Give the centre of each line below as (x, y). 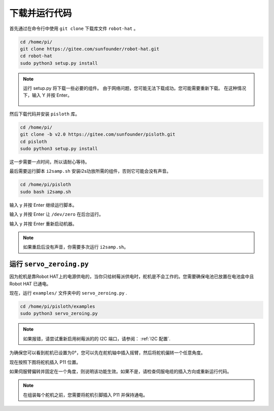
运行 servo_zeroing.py (49, 264)
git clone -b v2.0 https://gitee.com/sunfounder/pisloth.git (98, 134)
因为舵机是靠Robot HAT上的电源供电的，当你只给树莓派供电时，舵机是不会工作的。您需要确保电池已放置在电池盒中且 (132, 276)
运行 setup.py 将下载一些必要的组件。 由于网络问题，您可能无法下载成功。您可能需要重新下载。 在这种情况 (134, 88)
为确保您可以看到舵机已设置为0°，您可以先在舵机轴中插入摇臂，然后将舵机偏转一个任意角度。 (107, 353)
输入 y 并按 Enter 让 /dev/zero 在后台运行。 (56, 214)
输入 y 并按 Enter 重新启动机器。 (43, 224)
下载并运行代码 (41, 13)
